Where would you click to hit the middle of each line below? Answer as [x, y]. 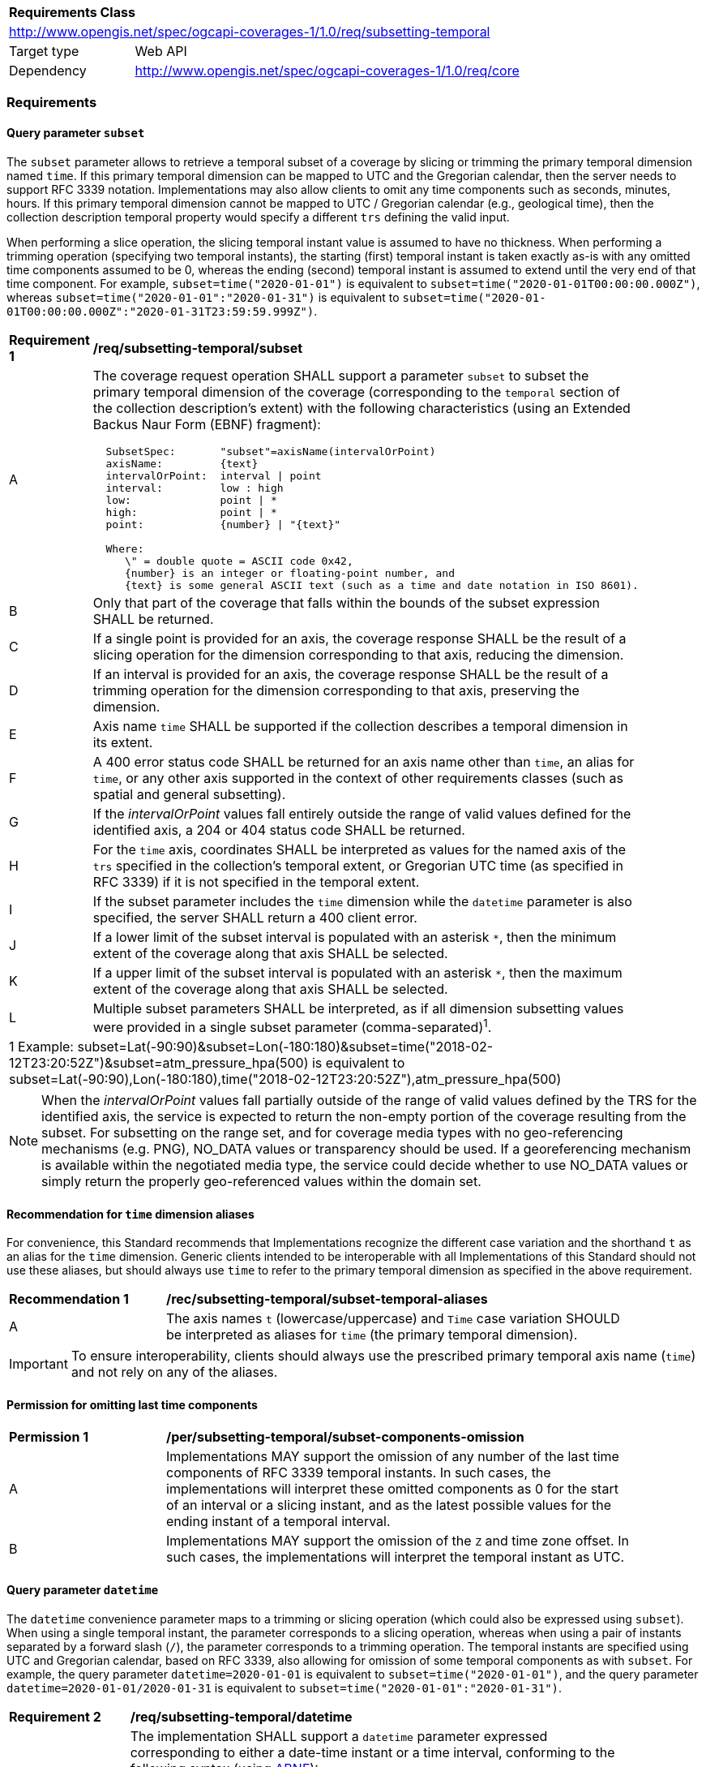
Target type [44, 51]
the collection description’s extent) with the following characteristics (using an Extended [362, 408]
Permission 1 [49, 1437]
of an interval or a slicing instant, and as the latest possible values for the [389, 1505]
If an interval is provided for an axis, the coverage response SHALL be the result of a [351, 674]
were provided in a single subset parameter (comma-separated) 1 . [292, 1025]
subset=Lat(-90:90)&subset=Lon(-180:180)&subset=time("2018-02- [285, 1046]
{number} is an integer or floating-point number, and [289, 573]
